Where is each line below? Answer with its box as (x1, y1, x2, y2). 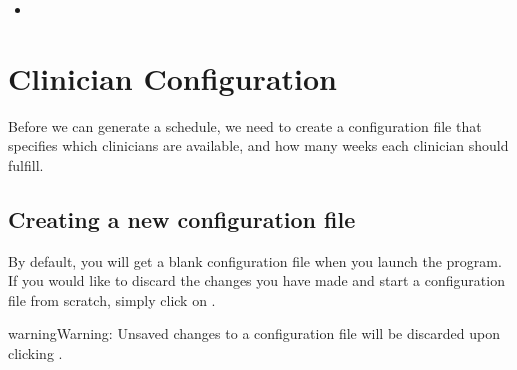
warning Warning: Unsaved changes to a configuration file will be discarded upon (8, 323, 501, 344)
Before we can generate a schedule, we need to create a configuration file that (8, 115, 482, 136)
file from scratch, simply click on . (8, 289, 216, 310)
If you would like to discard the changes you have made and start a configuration (8, 270, 505, 291)
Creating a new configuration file (8, 203, 356, 234)
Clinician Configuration (8, 57, 337, 98)
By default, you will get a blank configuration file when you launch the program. (8, 250, 502, 271)
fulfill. (8, 154, 44, 175)
